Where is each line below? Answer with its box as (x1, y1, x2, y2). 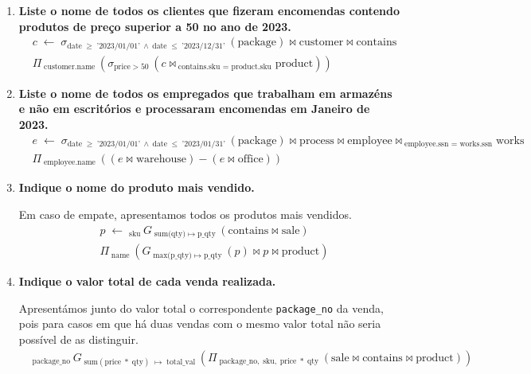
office (237, 153, 264, 165)
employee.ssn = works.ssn (404, 139, 493, 148)
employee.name (43, 158, 96, 167)
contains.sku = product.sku (178, 63, 272, 72)
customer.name (44, 63, 96, 72)
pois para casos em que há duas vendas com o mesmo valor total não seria (18, 315, 381, 332)
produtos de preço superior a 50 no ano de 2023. (18, 18, 291, 34)
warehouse (135, 153, 187, 165)
